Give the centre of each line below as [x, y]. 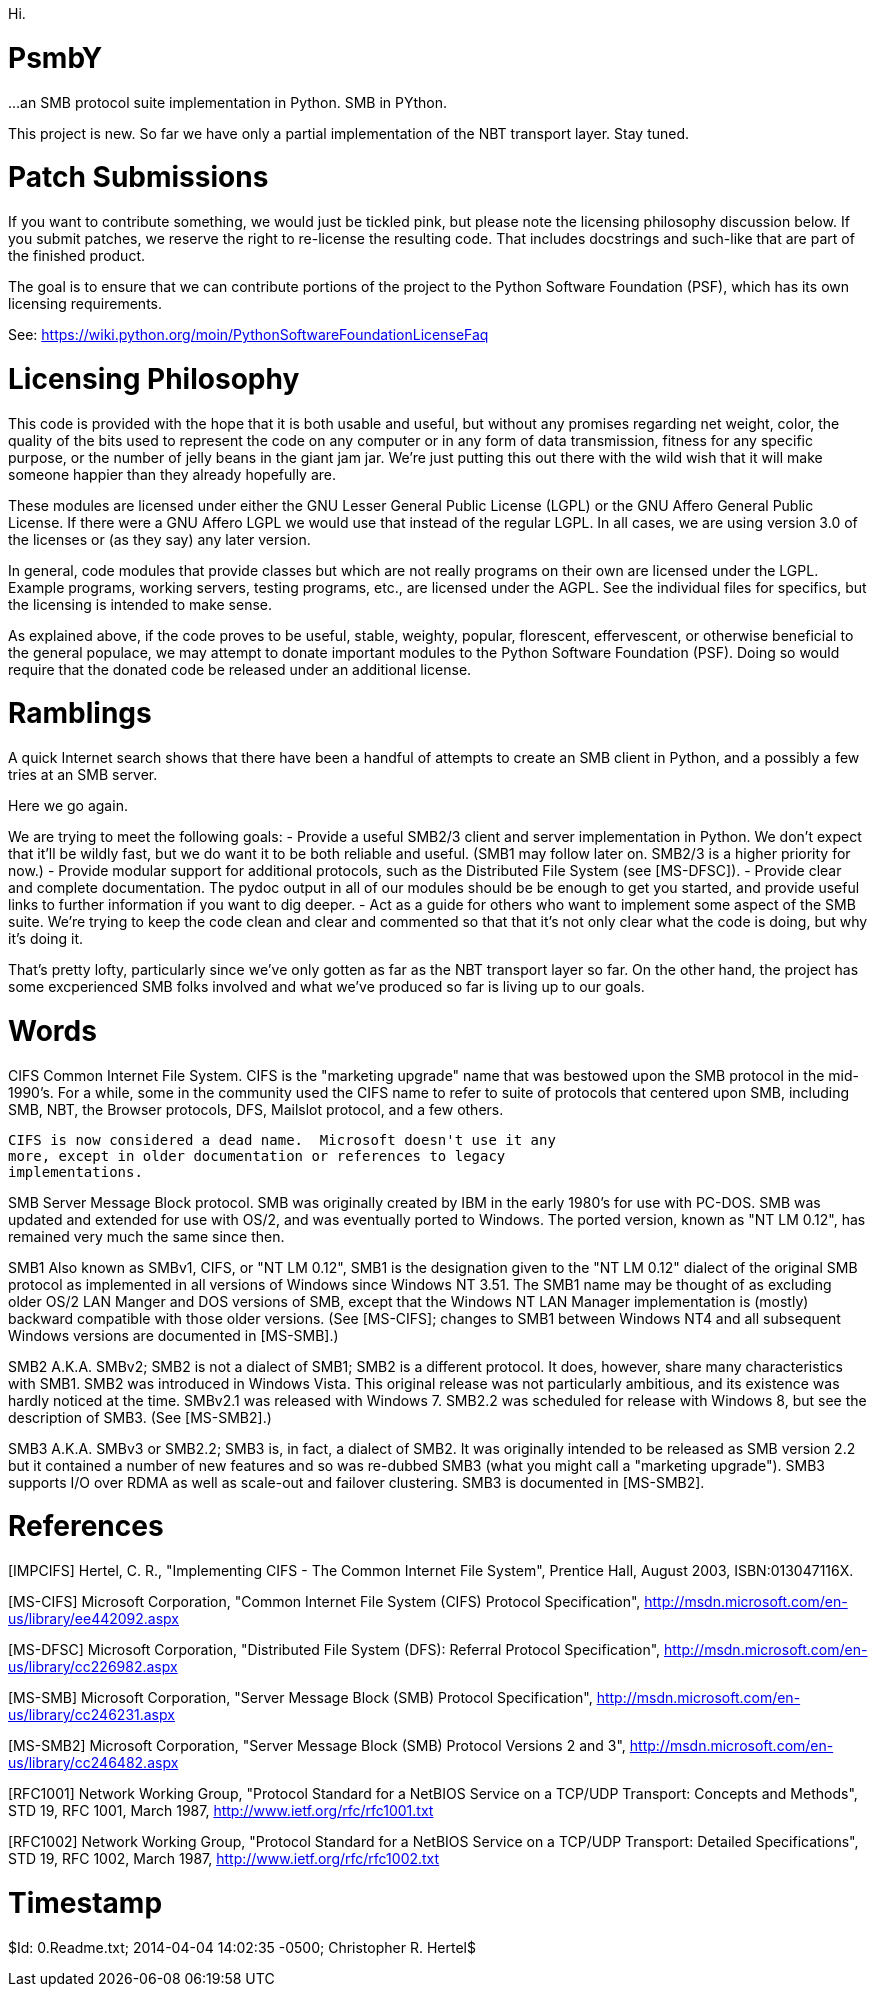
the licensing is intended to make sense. [140, 604]
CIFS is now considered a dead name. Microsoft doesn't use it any [282, 1139]
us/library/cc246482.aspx [93, 1762]
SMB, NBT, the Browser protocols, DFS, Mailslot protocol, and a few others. [256, 1109]
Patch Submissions [138, 177]
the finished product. [76, 255]
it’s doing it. [46, 938]
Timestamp [85, 1902]
